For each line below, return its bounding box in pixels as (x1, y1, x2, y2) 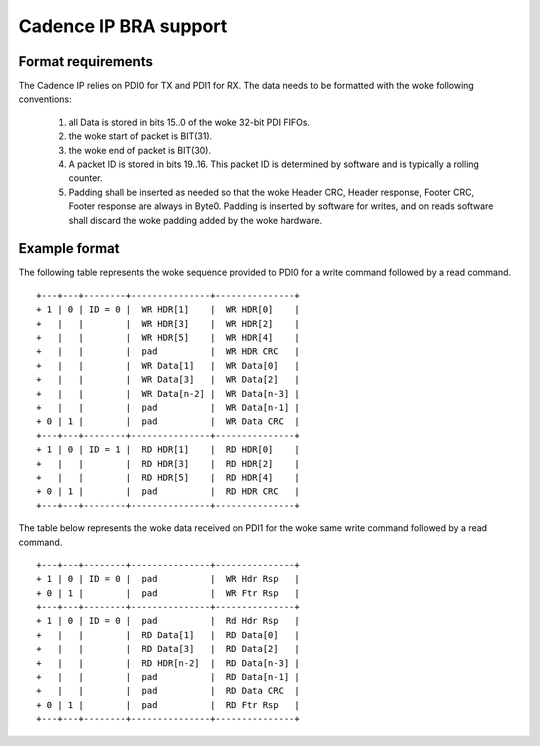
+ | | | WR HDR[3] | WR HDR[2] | (36, 318, 300, 329)
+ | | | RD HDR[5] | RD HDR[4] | (36, 471, 300, 483)
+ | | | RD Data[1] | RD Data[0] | (36, 629, 300, 640)
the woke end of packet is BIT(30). (68, 144, 212, 156)
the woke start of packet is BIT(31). (68, 130, 213, 142)
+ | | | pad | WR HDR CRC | (36, 346, 300, 357)
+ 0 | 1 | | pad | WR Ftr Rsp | (36, 587, 300, 599)
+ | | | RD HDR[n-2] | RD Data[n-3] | (36, 657, 300, 669)
